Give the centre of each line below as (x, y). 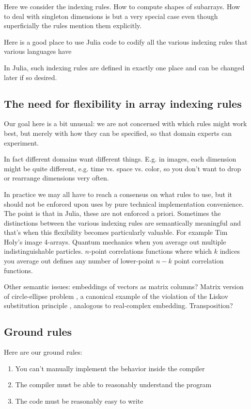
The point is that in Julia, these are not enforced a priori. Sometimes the (112, 213)
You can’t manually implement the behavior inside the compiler (110, 368)
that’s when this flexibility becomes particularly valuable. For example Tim (116, 232)
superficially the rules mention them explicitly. (73, 25)
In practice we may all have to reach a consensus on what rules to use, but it (118, 194)
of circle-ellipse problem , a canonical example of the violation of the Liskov (116, 296)
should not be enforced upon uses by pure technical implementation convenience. (124, 204)
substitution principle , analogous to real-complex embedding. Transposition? (118, 305)
